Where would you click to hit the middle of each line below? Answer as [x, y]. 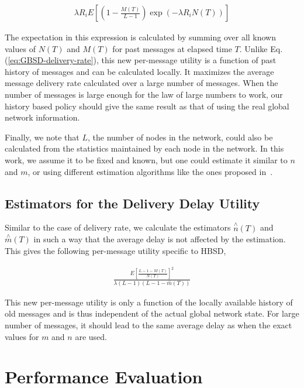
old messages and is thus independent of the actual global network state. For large [152, 313]
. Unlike [253, 48]
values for [22, 336]
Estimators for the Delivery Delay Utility [132, 203]
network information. [42, 117]
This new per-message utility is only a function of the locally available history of [149, 302]
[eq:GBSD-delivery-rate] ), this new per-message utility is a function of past [142, 60]
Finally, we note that [42, 137]
